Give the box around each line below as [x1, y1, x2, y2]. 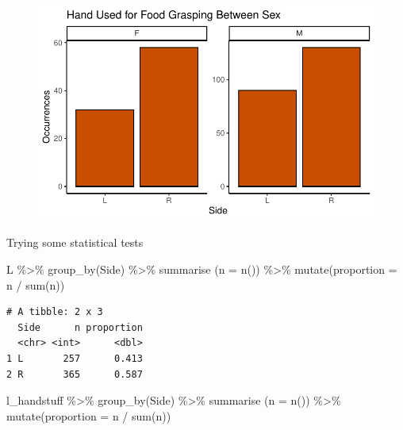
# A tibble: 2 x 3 [6, 306, 103, 318]
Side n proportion [17, 321, 143, 333]
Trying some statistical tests [6, 234, 144, 251]
